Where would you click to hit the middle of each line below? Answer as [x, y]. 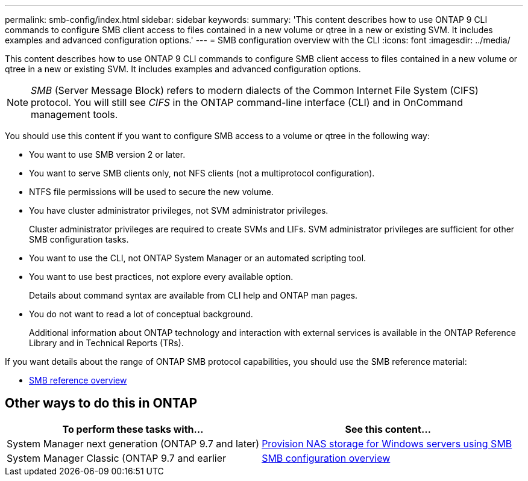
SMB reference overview [78, 380]
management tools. [74, 114]
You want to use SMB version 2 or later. [107, 154]
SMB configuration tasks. [79, 239]
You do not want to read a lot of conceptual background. [141, 314]
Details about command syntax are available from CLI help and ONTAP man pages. [193, 295]
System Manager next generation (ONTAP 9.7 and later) [133, 443]
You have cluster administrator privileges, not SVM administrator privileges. [179, 210]
